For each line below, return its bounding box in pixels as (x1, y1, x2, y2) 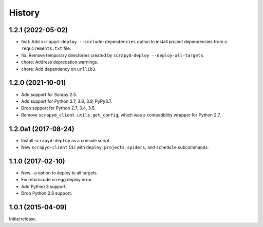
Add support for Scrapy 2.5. (21, 92, 77, 97)
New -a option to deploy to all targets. (21, 170, 98, 175)
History (9, 7, 40, 18)
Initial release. (9, 216, 37, 222)
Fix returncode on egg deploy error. (21, 177, 93, 183)
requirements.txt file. (21, 45, 71, 51)
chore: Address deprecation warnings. (21, 59, 98, 65)
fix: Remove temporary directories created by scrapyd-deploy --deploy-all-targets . (21, 52, 205, 58)
